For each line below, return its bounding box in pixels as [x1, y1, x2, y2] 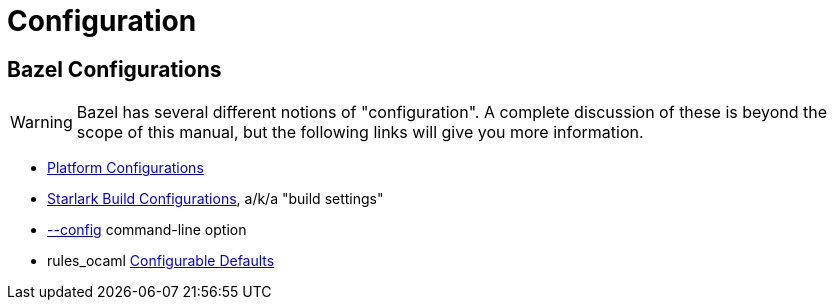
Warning [10, 112, 73, 133]
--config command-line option [47, 221, 247, 239]
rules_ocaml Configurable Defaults [47, 252, 275, 270]
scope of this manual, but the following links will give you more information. [76, 122, 644, 143]
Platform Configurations [47, 159, 204, 177]
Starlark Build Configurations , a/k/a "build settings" [47, 190, 384, 208]
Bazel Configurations [7, 56, 222, 82]
